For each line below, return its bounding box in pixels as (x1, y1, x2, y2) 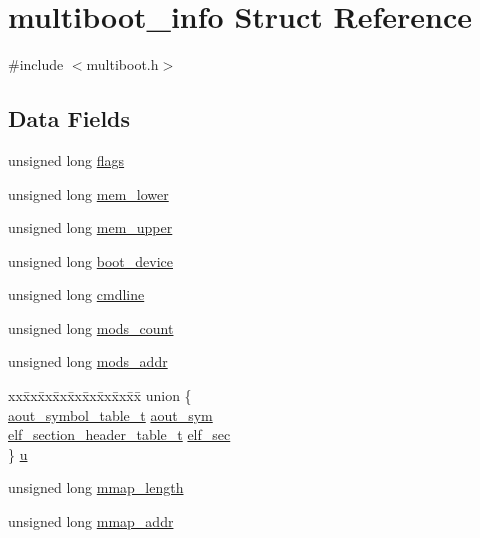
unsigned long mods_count (8, 317, 174, 338)
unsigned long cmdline (8, 284, 145, 305)
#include (8, 54, 64, 75)
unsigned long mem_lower (8, 183, 169, 204)
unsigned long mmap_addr (8, 511, 174, 532)
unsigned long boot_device (8, 250, 173, 271)
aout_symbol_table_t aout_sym (8, 404, 213, 425)
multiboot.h (86, 54, 159, 75)
